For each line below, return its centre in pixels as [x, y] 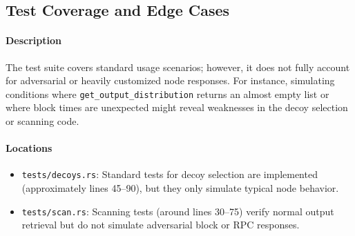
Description [34, 40]
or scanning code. [42, 121]
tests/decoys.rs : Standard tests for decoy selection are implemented [170, 174]
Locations [29, 148]
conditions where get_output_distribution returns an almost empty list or [167, 94]
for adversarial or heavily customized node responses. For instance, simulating [170, 80]
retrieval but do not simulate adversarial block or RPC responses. [161, 225]
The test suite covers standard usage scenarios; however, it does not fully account [178, 67]
